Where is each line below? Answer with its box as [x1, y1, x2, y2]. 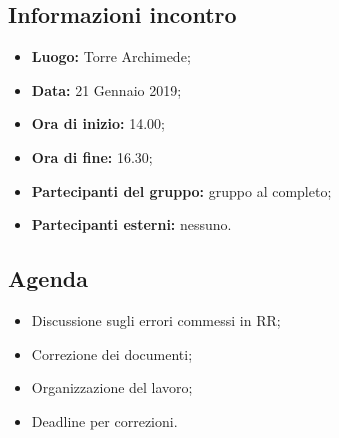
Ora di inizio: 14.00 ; [31, 113, 165, 134]
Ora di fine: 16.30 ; [31, 146, 153, 167]
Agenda [8, 263, 88, 294]
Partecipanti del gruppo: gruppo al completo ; [31, 180, 332, 201]
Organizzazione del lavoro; [31, 377, 193, 398]
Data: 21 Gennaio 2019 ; [31, 79, 182, 100]
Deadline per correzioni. [31, 410, 178, 431]
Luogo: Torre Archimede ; [31, 46, 191, 67]
